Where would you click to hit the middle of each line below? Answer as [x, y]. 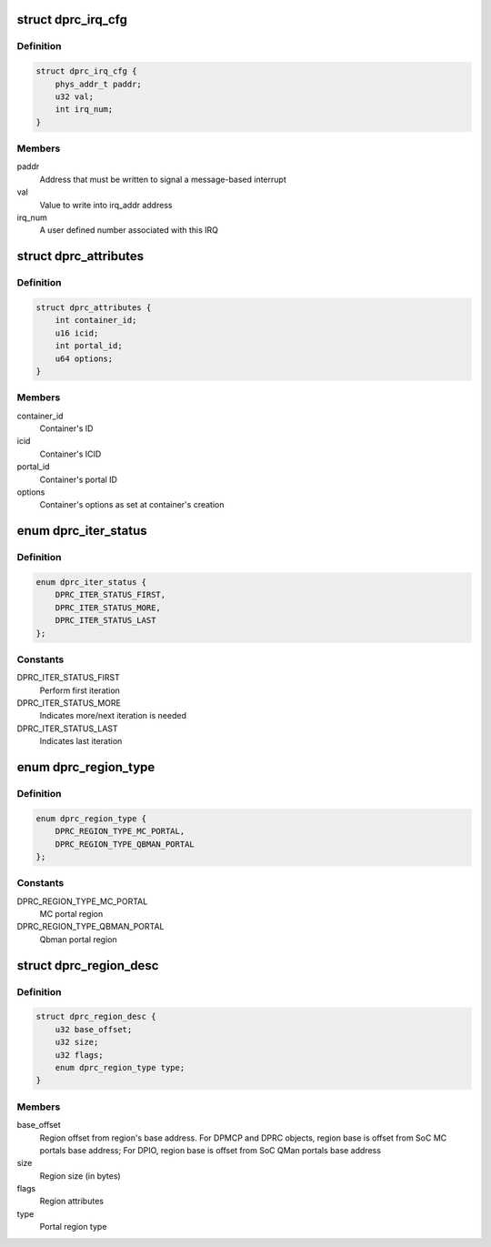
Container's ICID [70, 454]
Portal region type [73, 1227]
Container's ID [66, 428]
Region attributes [72, 1202]
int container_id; [96, 320]
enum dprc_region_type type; [120, 1067]
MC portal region [71, 914]
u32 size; [77, 1042]
